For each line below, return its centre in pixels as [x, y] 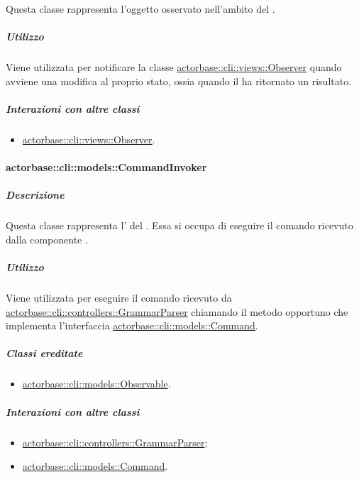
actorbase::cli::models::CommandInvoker [106, 167]
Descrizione [35, 195]
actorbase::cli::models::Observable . [96, 384]
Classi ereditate [44, 353]
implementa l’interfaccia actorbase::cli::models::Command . [132, 325]
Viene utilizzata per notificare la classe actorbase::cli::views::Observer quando [174, 67]
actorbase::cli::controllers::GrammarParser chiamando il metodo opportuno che [177, 311]
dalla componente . [47, 239]
